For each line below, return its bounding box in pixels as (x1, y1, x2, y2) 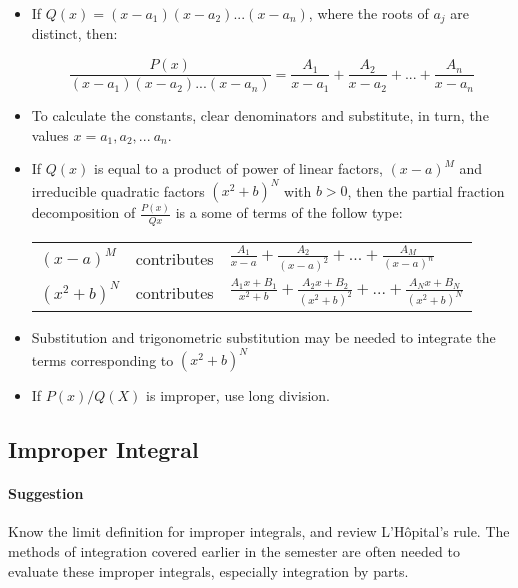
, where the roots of (308, 3, 429, 23)
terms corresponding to (31, 349, 174, 370)
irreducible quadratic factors (31, 180, 205, 201)
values (31, 124, 69, 145)
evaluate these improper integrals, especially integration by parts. (8, 560, 409, 581)
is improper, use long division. (146, 385, 330, 406)
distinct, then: (31, 23, 118, 44)
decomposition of (31, 202, 136, 223)
